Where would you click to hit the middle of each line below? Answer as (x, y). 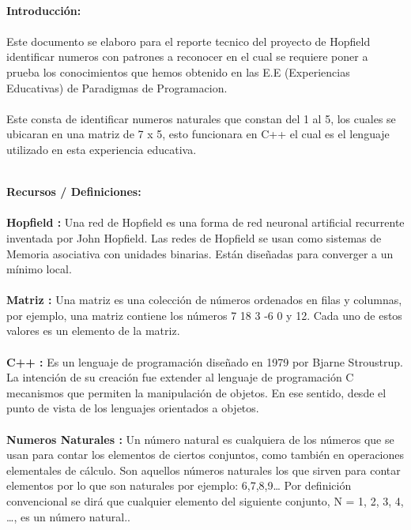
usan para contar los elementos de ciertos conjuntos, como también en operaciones (205, 455)
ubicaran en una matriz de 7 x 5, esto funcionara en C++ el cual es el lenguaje (198, 134)
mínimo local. (39, 269)
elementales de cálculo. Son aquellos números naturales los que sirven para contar (204, 470)
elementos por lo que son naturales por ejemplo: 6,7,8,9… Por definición (179, 485)
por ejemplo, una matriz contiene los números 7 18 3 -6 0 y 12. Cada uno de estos (204, 315)
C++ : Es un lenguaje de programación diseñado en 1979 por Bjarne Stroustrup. (205, 361)
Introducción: (44, 10)
